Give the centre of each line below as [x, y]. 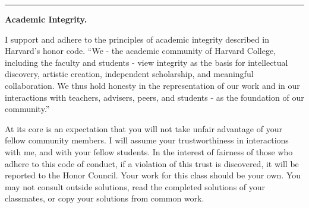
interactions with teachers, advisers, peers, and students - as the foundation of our [154, 97]
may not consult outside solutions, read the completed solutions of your [135, 186]
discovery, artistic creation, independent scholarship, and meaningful [129, 74]
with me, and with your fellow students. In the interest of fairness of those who [149, 151]
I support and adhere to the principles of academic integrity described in [137, 39]
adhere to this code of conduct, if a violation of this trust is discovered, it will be [152, 163]
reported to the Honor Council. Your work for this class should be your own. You [153, 175]
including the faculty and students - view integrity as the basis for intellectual [146, 62]
